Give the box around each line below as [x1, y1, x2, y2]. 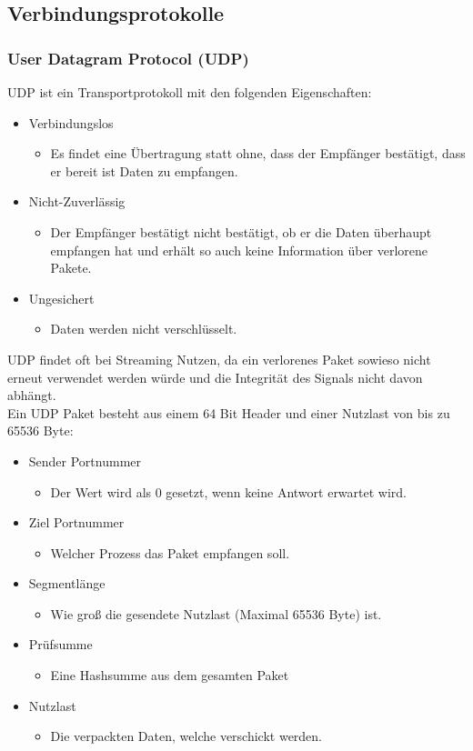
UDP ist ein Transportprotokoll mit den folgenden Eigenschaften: [7, 83, 372, 101]
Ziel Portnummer [28, 513, 125, 532]
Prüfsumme [28, 635, 93, 654]
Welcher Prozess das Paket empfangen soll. [50, 543, 290, 562]
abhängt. [7, 386, 56, 405]
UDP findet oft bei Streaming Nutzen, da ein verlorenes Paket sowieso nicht [7, 349, 431, 368]
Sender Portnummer [28, 451, 142, 470]
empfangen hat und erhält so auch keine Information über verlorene [50, 240, 428, 259]
